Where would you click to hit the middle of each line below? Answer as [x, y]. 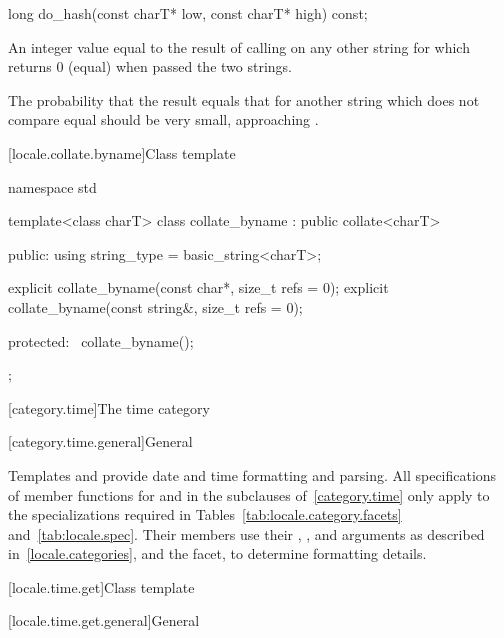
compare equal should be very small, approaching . [163, 119]
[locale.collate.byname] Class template [122, 152]
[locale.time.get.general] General [104, 620]
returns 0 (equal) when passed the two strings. [150, 66]
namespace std [52, 186]
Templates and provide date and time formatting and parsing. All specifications [252, 474]
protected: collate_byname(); [101, 340]
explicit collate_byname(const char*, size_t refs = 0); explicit [198, 287]
